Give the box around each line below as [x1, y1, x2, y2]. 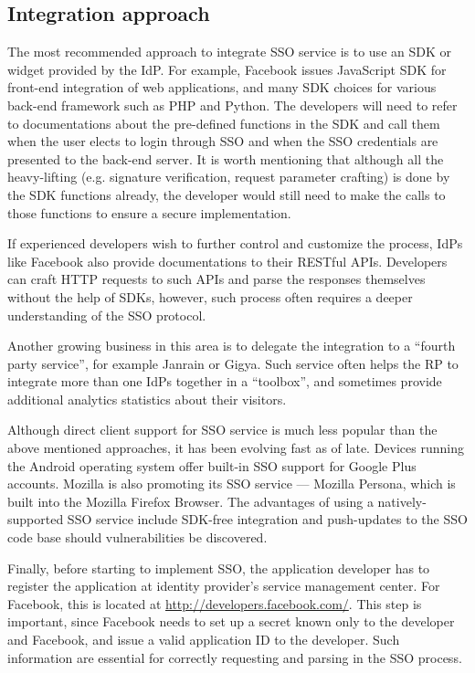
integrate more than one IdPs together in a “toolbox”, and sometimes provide [7, 372, 442, 391]
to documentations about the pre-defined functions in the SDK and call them [7, 113, 440, 132]
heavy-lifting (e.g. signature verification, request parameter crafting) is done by [7, 167, 450, 186]
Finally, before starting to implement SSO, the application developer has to [7, 558, 430, 577]
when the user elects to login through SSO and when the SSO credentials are [7, 131, 438, 151]
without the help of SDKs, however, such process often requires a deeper [7, 287, 413, 306]
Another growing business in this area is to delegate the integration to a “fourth [7, 336, 456, 355]
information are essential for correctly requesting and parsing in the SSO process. [7, 647, 462, 667]
